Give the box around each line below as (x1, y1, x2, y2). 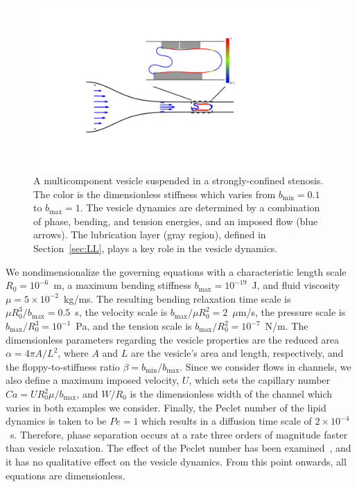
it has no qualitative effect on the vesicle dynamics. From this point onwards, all (6, 454, 347, 468)
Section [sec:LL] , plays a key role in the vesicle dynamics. (33, 241, 278, 256)
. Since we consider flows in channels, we (180, 359, 351, 373)
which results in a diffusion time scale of (141, 414, 312, 428)
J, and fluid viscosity (252, 278, 340, 292)
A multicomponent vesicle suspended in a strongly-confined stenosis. (33, 173, 324, 188)
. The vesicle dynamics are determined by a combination (80, 200, 320, 215)
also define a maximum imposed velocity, (6, 373, 180, 387)
